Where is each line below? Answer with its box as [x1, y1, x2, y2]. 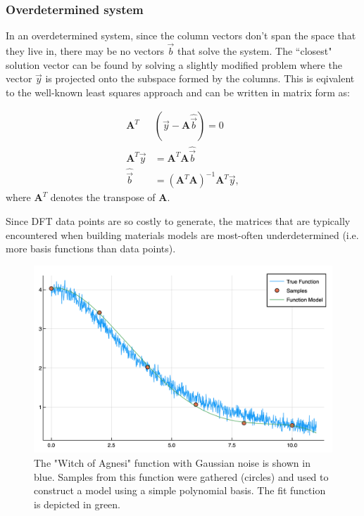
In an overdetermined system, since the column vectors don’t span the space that [6, 28, 356, 43]
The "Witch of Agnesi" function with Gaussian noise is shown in [34, 456, 310, 470]
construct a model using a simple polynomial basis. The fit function [34, 483, 326, 498]
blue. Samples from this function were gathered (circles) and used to [34, 469, 329, 484]
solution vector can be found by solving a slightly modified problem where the [6, 57, 342, 72]
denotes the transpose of [50, 190, 156, 205]
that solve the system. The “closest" [177, 44, 332, 58]
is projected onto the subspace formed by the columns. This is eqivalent [45, 71, 355, 86]
